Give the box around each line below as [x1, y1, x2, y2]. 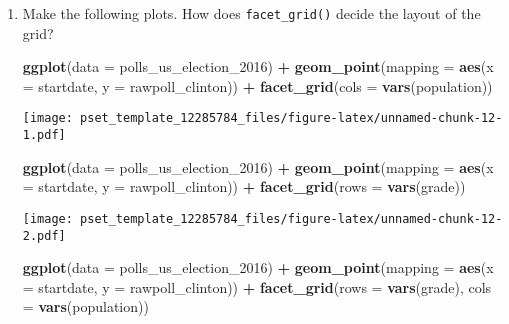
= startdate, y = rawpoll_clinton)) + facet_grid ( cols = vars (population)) [22, 75, 493, 96]
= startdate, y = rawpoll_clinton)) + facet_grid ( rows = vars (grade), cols [22, 276, 492, 297]
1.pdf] [22, 128, 66, 143]
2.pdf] [22, 228, 66, 243]
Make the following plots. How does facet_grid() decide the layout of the [22, 3, 481, 23]
